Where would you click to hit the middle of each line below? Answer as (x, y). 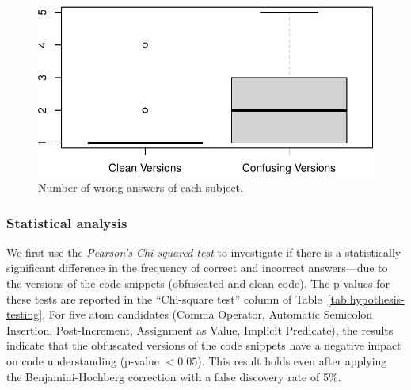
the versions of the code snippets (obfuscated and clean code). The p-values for (198, 283)
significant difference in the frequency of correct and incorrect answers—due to (197, 268)
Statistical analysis (67, 222)
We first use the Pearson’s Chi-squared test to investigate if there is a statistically (204, 252)
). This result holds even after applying (292, 361)
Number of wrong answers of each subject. (141, 187)
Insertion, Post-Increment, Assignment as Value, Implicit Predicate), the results (200, 329)
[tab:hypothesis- (366, 298)
